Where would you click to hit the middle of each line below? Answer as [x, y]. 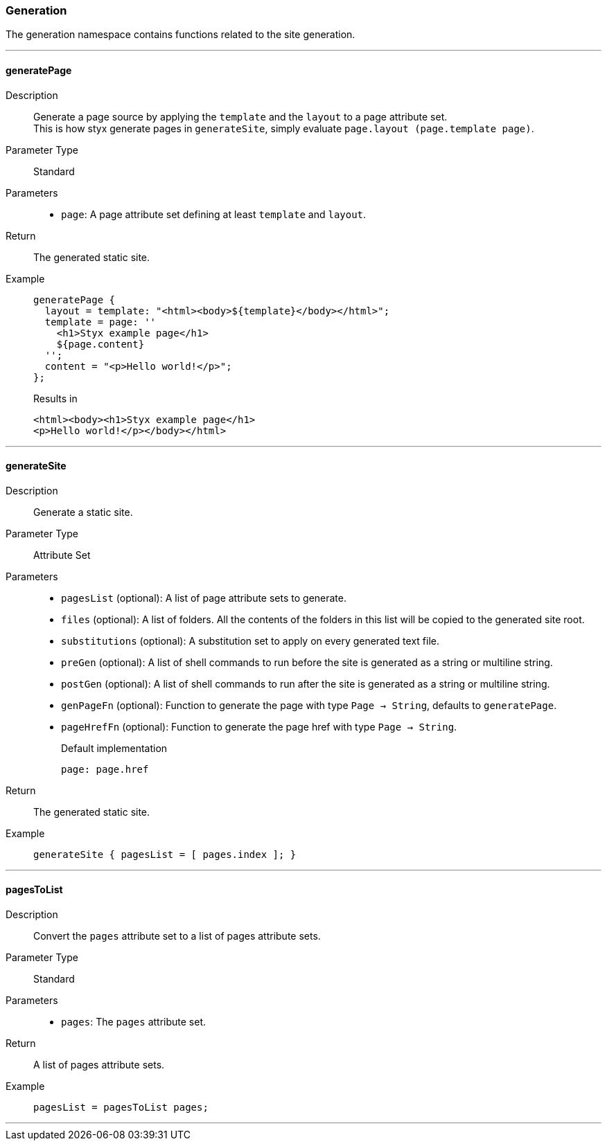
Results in [55, 398]
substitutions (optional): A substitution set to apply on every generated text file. [250, 641]
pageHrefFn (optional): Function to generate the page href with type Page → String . [259, 726]
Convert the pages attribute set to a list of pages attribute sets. [177, 936]
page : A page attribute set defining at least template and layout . [214, 214]
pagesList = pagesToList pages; [121, 1108]
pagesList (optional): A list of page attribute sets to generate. [204, 598]
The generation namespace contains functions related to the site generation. [181, 35]
